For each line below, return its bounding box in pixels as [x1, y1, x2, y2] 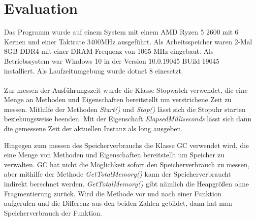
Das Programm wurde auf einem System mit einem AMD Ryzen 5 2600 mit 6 [4, 27, 239, 37]
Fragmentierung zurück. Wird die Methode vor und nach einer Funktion [4, 188, 222, 198]
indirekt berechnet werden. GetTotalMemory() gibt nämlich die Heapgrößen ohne [4, 179, 249, 189]
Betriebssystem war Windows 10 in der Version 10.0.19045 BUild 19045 [4, 55, 220, 66]
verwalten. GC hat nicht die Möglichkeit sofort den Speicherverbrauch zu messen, [4, 159, 250, 169]
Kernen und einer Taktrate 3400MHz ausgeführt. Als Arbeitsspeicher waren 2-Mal [4, 36, 252, 46]
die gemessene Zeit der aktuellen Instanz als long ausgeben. [4, 123, 183, 134]
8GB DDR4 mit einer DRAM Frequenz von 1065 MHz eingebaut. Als [4, 46, 214, 56]
